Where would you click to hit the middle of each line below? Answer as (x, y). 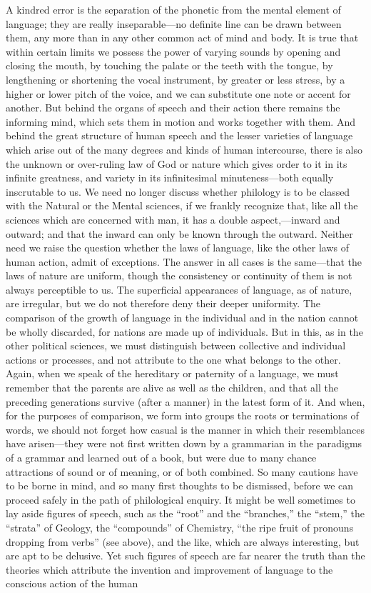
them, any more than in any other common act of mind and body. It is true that (182, 38)
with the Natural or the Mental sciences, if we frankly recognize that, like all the (182, 205)
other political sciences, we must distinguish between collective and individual (176, 345)
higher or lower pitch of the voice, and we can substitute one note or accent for (178, 93)
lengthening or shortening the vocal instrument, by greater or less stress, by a (176, 79)
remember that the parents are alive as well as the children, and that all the (172, 388)
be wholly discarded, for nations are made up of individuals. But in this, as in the (184, 331)
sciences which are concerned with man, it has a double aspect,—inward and (173, 219)
